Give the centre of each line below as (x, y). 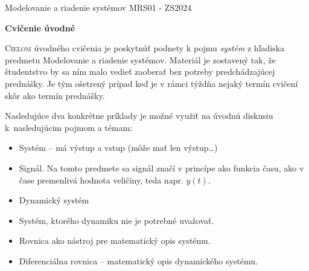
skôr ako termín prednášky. (55, 95)
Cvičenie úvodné (40, 27)
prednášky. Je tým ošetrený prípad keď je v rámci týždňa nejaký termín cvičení (151, 83)
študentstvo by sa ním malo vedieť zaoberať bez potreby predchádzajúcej (140, 72)
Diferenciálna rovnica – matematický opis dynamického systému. (139, 260)
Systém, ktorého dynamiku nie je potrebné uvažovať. (116, 220)
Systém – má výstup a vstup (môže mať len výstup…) (118, 148)
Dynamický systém (54, 200)
